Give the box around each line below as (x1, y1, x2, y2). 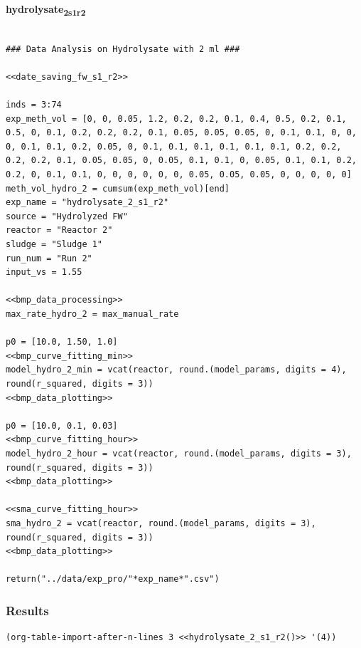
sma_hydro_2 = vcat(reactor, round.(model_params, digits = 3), (6, 518, 316, 528)
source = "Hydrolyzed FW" (6, 211, 128, 221)
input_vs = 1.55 (6, 267, 82, 278)
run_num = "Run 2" (6, 253, 92, 263)
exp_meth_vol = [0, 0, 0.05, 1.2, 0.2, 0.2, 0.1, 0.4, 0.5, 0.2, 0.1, (6, 113, 347, 124)
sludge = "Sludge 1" (6, 239, 103, 250)
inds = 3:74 (6, 100, 62, 110)
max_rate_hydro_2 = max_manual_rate (6, 309, 179, 319)
